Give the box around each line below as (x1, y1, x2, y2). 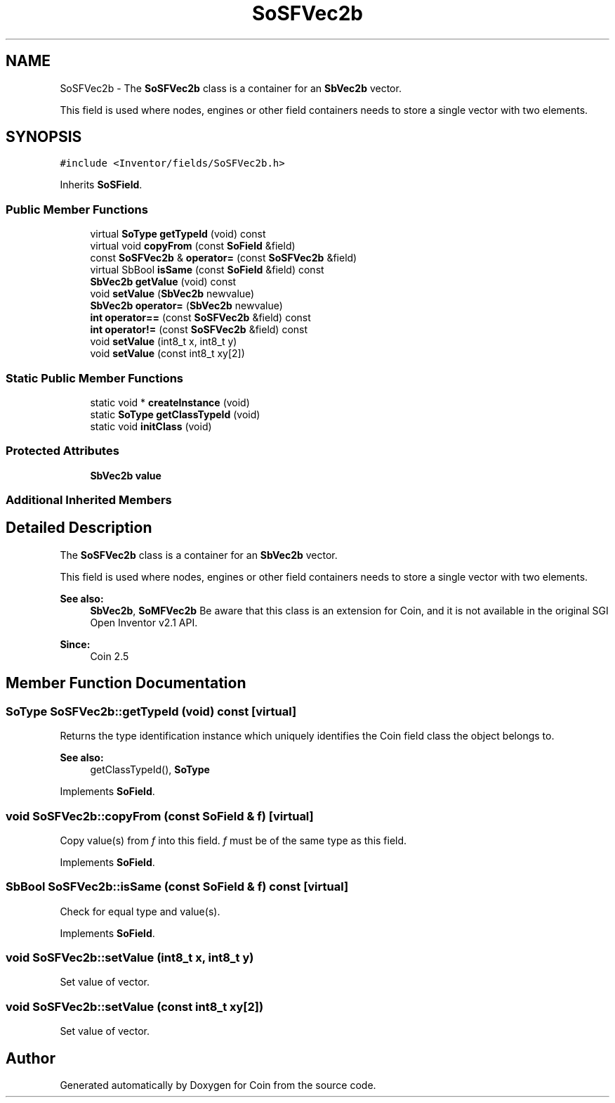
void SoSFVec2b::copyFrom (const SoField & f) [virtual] (6, 808, 314, 823)
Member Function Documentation (6, 674, 246, 692)
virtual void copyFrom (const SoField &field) (90, 240, 296, 252)
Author (6, 1049, 55, 1067)
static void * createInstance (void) (90, 396, 250, 408)
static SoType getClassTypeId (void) (90, 408, 260, 420)
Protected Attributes (6, 444, 119, 458)
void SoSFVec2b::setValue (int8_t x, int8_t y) (6, 950, 254, 965)
